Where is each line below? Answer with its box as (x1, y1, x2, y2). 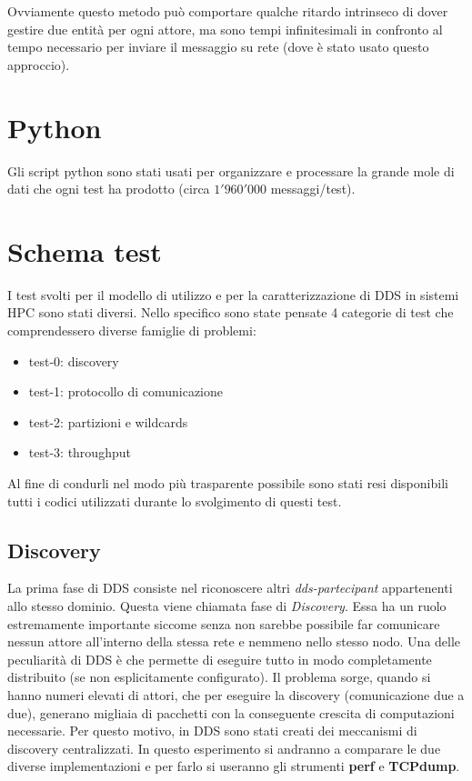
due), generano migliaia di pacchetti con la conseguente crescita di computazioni (7, 703, 455, 722)
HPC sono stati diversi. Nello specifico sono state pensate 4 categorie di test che (7, 303, 454, 322)
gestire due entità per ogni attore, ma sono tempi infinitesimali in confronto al (7, 19, 443, 38)
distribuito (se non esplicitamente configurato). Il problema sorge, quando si (7, 667, 431, 686)
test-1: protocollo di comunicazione (28, 382, 224, 401)
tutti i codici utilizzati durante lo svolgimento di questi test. (7, 491, 342, 510)
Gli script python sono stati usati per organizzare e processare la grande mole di (7, 161, 455, 180)
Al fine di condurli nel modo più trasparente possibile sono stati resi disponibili (7, 473, 448, 492)
